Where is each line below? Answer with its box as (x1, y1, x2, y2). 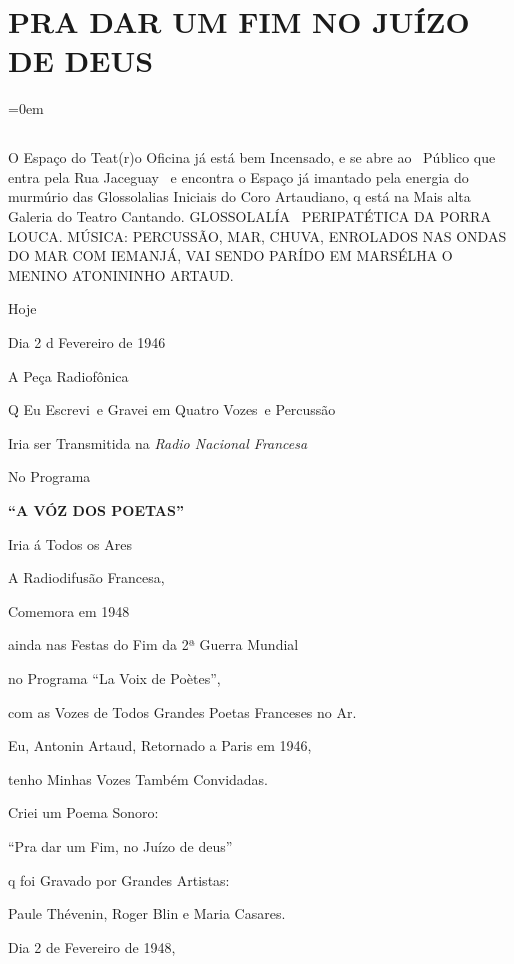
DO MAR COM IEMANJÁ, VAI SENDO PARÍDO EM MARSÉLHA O (8, 245, 453, 266)
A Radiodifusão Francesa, (8, 567, 165, 588)
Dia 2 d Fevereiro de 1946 (8, 332, 166, 353)
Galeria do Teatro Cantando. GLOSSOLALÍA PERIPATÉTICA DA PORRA (8, 206, 491, 227)
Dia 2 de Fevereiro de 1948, (8, 936, 176, 957)
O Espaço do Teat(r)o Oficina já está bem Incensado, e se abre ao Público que (8, 147, 496, 168)
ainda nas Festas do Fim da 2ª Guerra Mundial (8, 634, 299, 655)
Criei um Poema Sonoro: (8, 802, 159, 823)
